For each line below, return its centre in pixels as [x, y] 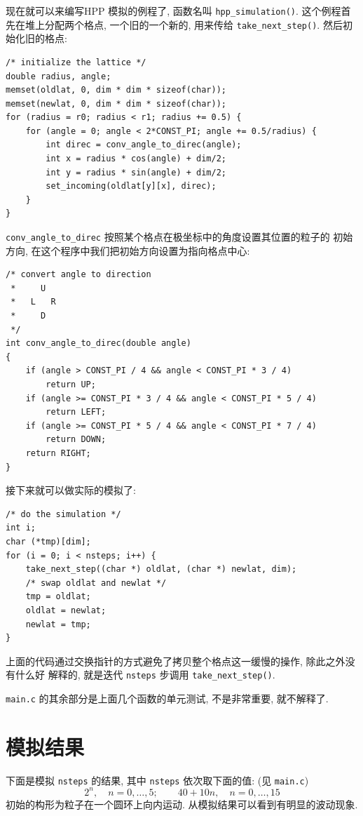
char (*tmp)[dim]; [48, 541]
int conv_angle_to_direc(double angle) [98, 343]
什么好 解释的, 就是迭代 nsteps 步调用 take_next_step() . [145, 675]
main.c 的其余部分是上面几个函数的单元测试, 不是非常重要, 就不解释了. [167, 698]
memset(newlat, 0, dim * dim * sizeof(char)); [116, 103]
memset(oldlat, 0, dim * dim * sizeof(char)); [116, 90]
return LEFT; [76, 412]
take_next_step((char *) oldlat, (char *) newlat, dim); [161, 569]
